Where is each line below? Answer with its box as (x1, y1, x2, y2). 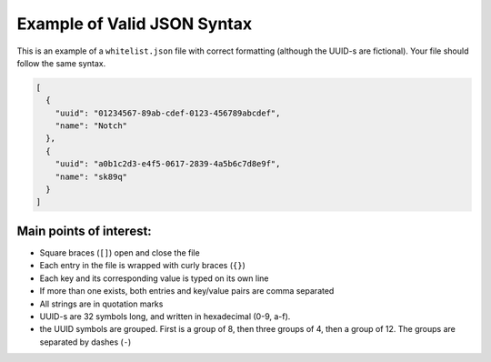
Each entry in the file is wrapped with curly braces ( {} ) (39, 260, 245, 271)
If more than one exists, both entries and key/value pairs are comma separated (39, 286, 335, 297)
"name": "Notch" (55, 121, 127, 131)
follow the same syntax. (16, 57, 106, 68)
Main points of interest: (16, 223, 152, 238)
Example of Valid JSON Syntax (16, 14, 253, 34)
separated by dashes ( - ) (39, 337, 132, 347)
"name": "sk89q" (55, 171, 127, 182)
